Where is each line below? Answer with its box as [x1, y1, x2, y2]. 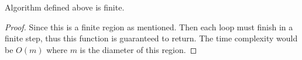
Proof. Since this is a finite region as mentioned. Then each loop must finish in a [5, 20, 293, 33]
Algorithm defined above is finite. [5, 1, 125, 13]
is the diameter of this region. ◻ [80, 43, 197, 55]
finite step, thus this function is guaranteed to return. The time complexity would [5, 32, 298, 44]
